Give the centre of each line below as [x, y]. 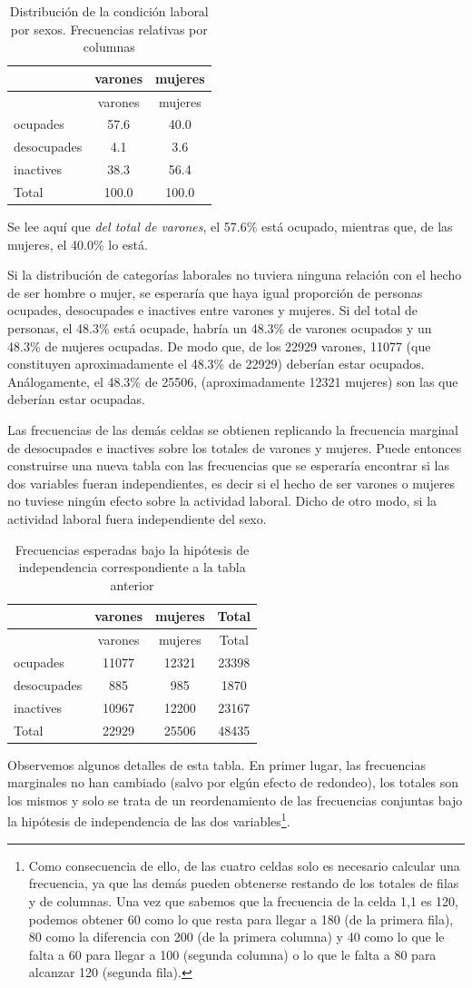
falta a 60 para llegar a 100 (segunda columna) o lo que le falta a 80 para [232, 954]
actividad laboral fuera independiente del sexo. [137, 519]
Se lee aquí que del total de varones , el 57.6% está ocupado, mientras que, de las [230, 227]
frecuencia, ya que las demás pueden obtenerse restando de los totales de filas [244, 883]
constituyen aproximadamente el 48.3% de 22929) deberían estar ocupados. [216, 364]
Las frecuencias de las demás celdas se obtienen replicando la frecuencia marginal [233, 430]
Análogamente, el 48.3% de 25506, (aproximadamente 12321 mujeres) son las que [233, 381]
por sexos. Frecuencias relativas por [109, 29]
